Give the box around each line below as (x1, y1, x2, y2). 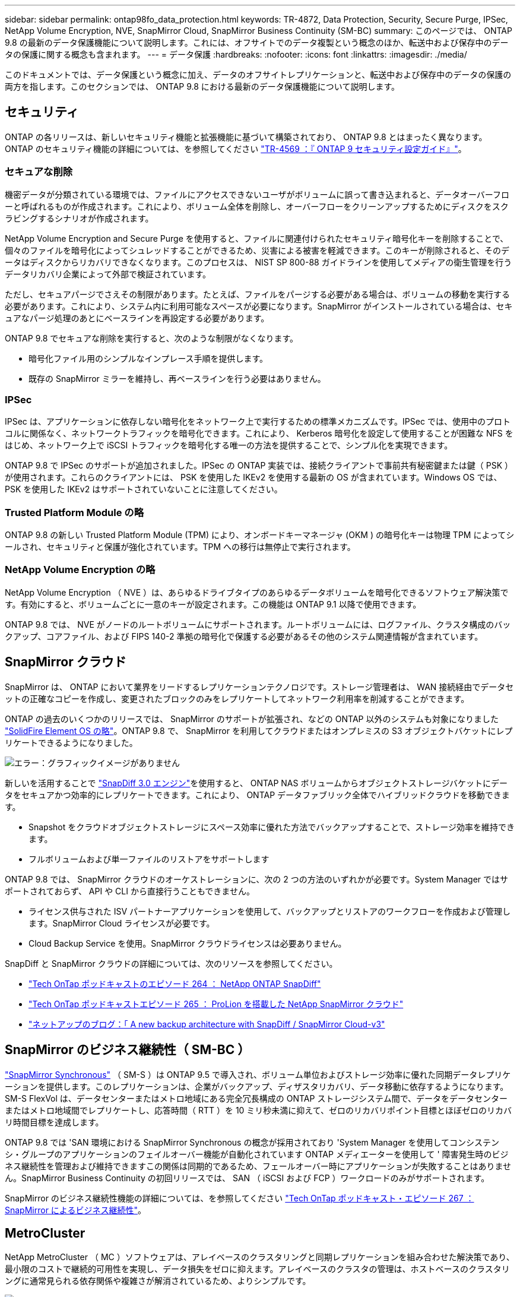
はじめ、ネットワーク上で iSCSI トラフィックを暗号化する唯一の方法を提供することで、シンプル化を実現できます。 (5, 440, 453, 451)
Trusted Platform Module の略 (5, 506, 144, 518)
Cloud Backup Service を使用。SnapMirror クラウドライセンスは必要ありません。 (28, 938, 347, 948)
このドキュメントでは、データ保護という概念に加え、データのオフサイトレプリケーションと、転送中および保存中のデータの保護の (5, 69, 512, 80)
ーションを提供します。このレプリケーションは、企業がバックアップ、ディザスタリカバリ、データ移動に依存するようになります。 (5, 1081, 509, 1092)
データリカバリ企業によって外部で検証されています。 (5, 268, 211, 279)
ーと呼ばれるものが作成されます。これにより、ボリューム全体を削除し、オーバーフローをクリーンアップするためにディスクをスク (5, 201, 509, 211)
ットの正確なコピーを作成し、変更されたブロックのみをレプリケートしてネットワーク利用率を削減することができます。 (5, 693, 470, 704)
